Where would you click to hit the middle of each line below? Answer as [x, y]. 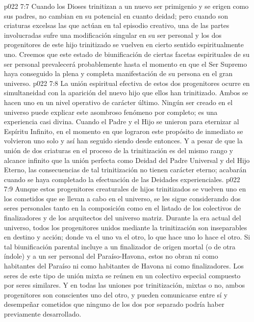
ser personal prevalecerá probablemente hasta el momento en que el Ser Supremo [126, 64]
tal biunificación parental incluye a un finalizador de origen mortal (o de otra [120, 246]
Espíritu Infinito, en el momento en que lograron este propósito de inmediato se [124, 131]
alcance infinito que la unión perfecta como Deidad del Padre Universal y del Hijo [127, 160]
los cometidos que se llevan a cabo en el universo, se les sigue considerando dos [122, 198]
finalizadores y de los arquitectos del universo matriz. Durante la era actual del [123, 218]
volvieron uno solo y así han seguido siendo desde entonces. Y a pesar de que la [123, 141]
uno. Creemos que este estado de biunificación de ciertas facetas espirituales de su [127, 54]
